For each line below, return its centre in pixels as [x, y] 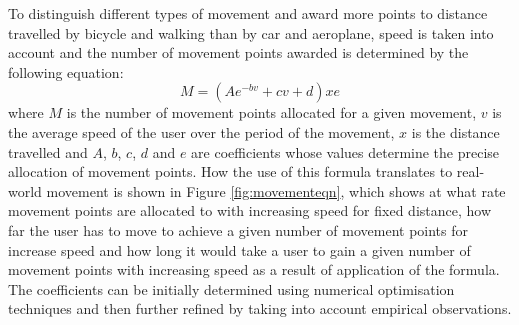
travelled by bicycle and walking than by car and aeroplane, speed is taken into [251, 32]
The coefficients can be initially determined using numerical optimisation [231, 288]
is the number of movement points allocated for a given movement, [271, 112]
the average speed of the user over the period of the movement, [201, 131]
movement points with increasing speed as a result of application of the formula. [254, 269]
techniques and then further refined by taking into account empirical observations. [260, 308]
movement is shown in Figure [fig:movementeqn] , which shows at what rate [276, 190]
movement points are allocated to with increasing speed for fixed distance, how [250, 210]
